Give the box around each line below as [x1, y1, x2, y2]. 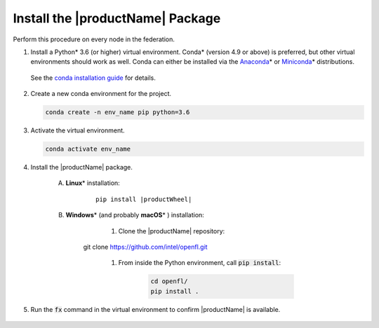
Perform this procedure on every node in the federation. [13, 35, 175, 43]
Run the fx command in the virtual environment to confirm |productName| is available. [30, 305, 281, 313]
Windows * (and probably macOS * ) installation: [65, 211, 205, 219]
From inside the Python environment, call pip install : [118, 259, 281, 267]
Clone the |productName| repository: [118, 226, 225, 235]
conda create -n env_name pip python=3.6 [45, 109, 190, 116]
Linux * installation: [65, 179, 121, 187]
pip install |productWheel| [95, 195, 192, 203]
